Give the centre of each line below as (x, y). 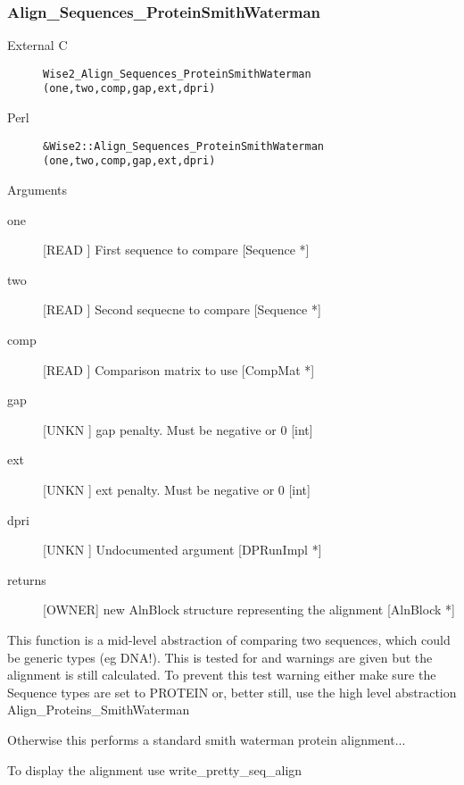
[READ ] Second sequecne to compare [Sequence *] (182, 309)
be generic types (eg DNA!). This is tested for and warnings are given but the (220, 657)
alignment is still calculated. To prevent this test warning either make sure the (222, 675)
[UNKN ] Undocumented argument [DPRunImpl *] (182, 550)
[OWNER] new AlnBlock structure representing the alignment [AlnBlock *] (249, 610)
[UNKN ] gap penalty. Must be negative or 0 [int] (178, 429)
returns (27, 579)
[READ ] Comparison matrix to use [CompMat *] (179, 369)
